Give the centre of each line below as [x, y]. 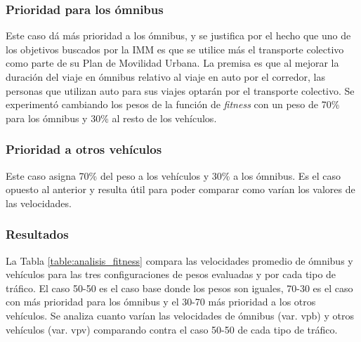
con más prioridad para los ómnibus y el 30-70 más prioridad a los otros [161, 302]
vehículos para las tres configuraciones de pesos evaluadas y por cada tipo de [171, 274]
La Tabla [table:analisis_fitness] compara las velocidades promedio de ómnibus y [179, 260]
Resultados [37, 234]
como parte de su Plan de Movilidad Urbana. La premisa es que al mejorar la [172, 63]
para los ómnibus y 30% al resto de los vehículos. [111, 118]
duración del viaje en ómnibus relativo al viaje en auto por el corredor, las [166, 77]
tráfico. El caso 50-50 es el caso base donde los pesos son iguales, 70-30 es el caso [179, 288]
